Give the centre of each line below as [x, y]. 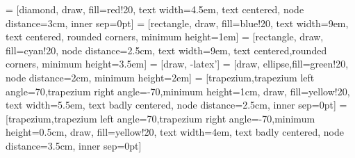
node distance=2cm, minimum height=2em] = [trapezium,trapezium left [160, 77]
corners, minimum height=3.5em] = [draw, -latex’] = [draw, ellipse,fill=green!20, [177, 64]
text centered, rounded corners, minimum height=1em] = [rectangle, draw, [165, 37]
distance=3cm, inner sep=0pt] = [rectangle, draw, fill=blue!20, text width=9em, [177, 23]
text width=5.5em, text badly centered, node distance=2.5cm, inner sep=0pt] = [176, 105]
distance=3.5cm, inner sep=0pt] [74, 145]
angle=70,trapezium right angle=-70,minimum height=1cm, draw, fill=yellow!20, [178, 91]
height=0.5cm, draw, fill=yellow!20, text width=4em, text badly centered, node [175, 132]
